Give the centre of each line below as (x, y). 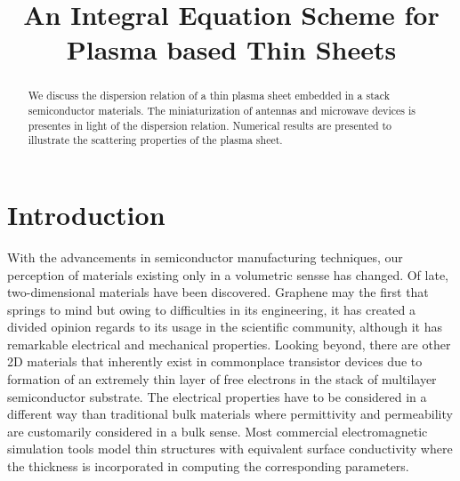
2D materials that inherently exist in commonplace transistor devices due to (215, 361)
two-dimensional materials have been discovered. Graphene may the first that (218, 292)
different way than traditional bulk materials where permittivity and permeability (230, 414)
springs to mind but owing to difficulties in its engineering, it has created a (212, 309)
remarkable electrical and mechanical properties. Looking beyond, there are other (229, 344)
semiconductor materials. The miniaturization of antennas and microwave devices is (222, 111)
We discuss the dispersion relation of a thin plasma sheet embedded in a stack (209, 96)
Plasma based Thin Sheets (231, 49)
